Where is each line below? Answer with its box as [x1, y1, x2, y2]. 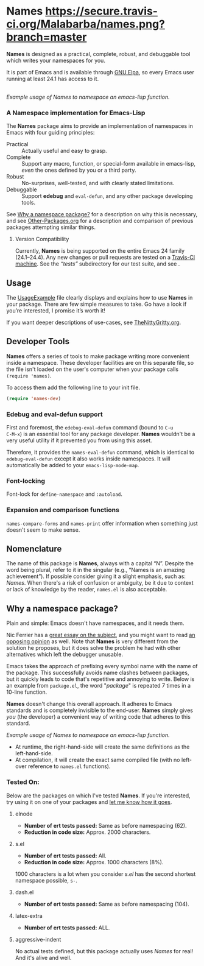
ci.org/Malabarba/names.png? [6, 17, 166, 31]
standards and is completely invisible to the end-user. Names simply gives [6, 707, 194, 714]
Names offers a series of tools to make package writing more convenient [6, 352, 190, 360]
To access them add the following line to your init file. [6, 384, 140, 391]
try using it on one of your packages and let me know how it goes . [6, 798, 172, 805]
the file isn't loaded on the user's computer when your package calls [6, 365, 178, 373]
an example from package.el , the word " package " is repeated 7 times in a [6, 682, 191, 689]
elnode [15, 810, 33, 817]
